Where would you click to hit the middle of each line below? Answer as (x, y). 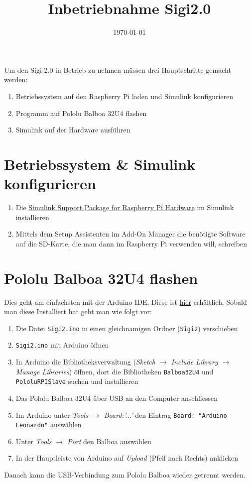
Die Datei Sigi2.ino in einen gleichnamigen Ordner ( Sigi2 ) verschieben (127, 328)
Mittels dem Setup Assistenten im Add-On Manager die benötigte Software (130, 234)
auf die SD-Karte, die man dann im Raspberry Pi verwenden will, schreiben (131, 243)
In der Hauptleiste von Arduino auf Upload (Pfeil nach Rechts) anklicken (127, 458)
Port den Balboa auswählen (109, 441)
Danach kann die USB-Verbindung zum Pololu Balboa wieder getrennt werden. (125, 475)
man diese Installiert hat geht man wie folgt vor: (78, 311)
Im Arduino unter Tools (52, 415)
